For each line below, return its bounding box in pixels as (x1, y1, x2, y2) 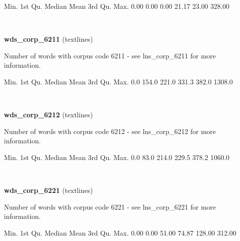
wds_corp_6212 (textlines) (4, 109, 93, 120)
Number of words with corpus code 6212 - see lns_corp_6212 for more (4, 126, 216, 136)
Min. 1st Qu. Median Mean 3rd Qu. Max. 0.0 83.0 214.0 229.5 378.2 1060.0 (4, 152, 230, 162)
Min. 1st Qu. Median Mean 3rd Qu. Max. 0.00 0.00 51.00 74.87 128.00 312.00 (4, 227, 237, 238)
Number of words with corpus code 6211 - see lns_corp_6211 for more (4, 50, 216, 60)
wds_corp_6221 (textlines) (4, 185, 93, 195)
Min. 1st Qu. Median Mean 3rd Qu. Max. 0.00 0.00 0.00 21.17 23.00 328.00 (4, 1, 230, 11)
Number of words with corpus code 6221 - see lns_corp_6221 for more (4, 201, 216, 212)
